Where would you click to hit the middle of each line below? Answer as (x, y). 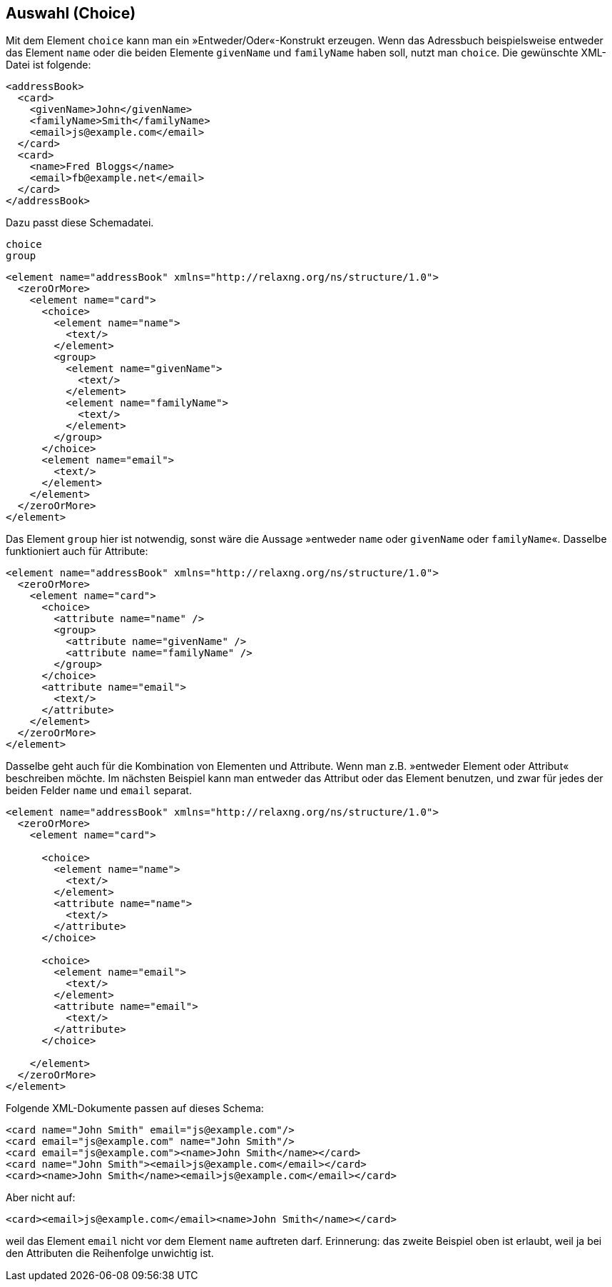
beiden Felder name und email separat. (99, 791)
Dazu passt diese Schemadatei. (80, 223)
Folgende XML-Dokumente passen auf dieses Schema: (135, 1108)
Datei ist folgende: (49, 65)
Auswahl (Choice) (71, 13)
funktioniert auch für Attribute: (77, 551)
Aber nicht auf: (41, 1198)
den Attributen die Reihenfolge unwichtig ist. (110, 1253)
